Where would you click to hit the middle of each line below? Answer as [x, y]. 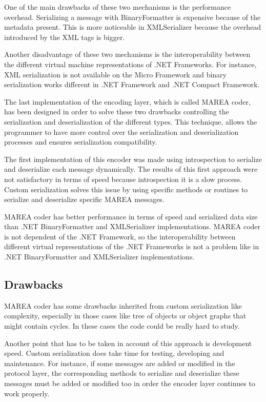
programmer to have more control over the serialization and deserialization [121, 132]
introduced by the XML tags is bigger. [65, 37]
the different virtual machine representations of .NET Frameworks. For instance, [130, 64]
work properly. [27, 393]
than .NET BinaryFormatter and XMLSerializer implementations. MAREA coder [132, 226]
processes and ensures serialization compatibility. [81, 142]
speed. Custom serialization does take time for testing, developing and [114, 353]
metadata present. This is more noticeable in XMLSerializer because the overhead [133, 27]
